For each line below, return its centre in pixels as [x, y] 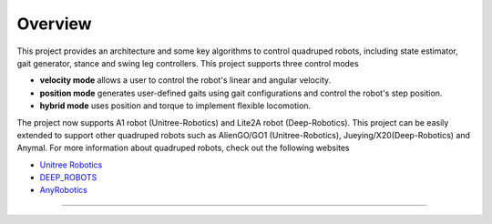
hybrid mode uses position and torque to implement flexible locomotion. [175, 106]
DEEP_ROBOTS [68, 178]
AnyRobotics [64, 190]
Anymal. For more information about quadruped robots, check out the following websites [183, 148]
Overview [54, 24]
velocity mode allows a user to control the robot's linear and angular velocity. [185, 80]
